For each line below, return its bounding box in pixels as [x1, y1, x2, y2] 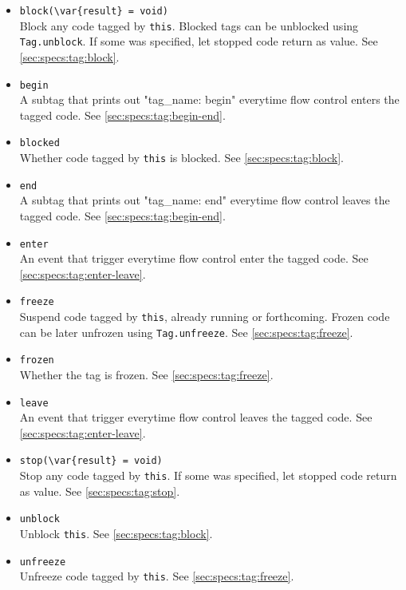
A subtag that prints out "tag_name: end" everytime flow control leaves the [19, 192, 390, 208]
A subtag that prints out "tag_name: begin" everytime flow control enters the [19, 91, 400, 108]
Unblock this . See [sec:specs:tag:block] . [19, 525, 213, 542]
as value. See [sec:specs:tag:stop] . [19, 482, 180, 499]
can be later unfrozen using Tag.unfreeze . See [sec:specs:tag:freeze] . [19, 323, 353, 340]
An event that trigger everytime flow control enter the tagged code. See [19, 250, 369, 267]
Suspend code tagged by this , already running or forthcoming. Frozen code [19, 308, 390, 325]
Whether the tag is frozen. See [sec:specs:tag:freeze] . [19, 366, 274, 383]
